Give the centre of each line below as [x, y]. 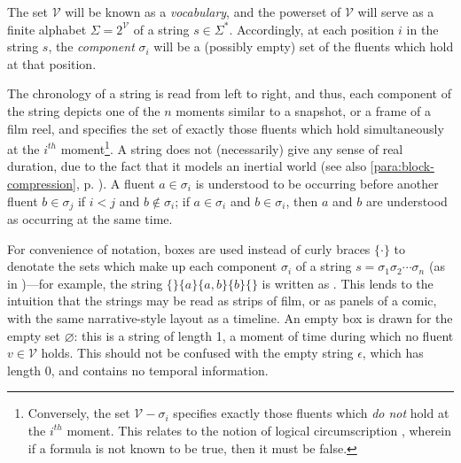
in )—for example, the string [85, 283]
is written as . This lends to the [348, 283]
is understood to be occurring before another [317, 183]
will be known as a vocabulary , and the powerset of [203, 12]
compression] [42, 183]
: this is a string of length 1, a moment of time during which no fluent [264, 335]
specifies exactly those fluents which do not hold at [311, 413]
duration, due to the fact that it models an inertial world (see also [187, 166]
